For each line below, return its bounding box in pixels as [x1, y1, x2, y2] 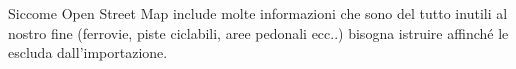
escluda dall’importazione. [8, 42, 168, 63]
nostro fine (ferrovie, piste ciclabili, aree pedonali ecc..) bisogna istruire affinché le [8, 22, 509, 43]
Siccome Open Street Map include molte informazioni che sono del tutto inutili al [8, 3, 508, 23]
